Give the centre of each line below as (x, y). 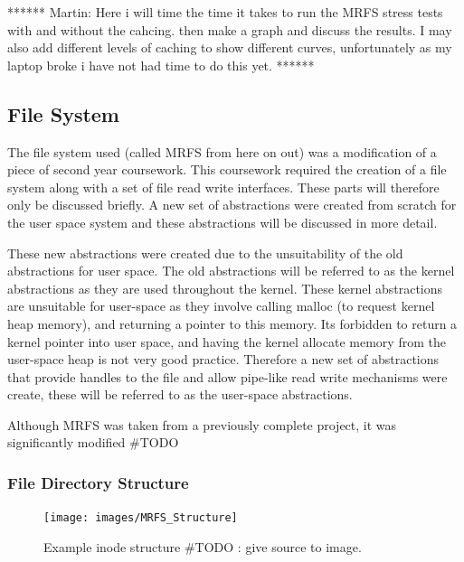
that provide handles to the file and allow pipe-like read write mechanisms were (227, 376)
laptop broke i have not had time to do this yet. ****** (161, 65)
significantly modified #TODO (93, 442)
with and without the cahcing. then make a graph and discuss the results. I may (230, 29)
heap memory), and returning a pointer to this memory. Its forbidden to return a (232, 323)
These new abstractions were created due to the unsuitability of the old (205, 253)
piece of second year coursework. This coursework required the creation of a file (227, 169)
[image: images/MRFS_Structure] (141, 518)
